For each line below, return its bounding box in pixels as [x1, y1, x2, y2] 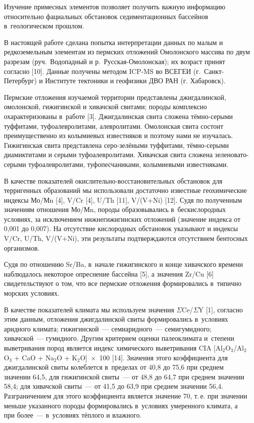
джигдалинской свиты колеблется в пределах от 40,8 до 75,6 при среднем [4, 362, 224, 372]
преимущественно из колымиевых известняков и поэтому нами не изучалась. [4, 130, 233, 141]
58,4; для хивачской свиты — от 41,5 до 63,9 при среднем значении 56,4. [4, 381, 223, 391]
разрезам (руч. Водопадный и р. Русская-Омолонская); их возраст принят [4, 56, 225, 66]
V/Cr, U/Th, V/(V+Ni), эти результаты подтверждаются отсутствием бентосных [4, 233, 248, 243]
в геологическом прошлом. [4, 21, 85, 31]
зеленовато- [214, 149, 249, 160]
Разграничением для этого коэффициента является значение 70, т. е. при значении [4, 390, 247, 400]
